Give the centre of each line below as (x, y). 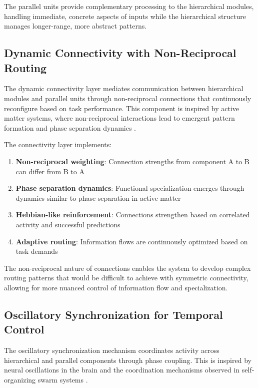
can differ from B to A (50, 171)
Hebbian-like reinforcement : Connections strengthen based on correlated (133, 215)
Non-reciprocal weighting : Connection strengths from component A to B (132, 161)
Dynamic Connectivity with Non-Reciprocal (120, 53)
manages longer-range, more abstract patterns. (75, 26)
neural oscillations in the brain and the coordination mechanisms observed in (122, 370)
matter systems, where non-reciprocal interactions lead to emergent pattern (119, 118)
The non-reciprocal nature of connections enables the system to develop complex (127, 268)
